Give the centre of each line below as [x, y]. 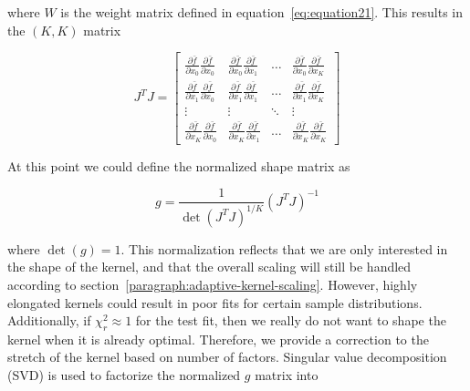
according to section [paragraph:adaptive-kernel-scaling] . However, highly [213, 284]
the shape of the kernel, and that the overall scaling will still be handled [209, 267]
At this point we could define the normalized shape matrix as [179, 165]
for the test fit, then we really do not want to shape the [291, 320]
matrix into [287, 375]
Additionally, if [49, 320]
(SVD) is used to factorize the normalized [124, 375]
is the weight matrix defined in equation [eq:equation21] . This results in [262, 12]
